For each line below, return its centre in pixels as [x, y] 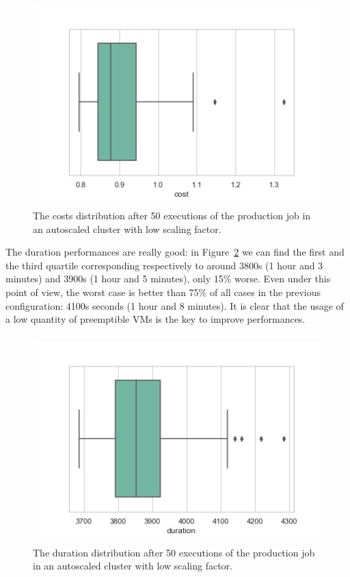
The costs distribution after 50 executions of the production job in [172, 215]
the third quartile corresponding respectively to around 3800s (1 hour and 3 [164, 265]
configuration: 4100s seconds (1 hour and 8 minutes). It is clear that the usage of [175, 305]
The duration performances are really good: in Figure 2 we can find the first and [175, 252]
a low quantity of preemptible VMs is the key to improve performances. [156, 319]
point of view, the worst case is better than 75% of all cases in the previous [163, 292]
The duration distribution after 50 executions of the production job [174, 552]
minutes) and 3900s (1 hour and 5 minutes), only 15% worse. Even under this [168, 279]
